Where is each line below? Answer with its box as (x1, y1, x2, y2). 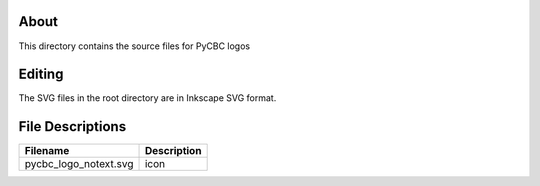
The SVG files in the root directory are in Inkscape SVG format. (18, 92, 277, 104)
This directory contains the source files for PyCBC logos (18, 40, 250, 52)
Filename (24, 144, 70, 158)
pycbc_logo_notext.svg (24, 157, 134, 171)
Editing (18, 66, 64, 83)
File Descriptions (18, 118, 127, 135)
